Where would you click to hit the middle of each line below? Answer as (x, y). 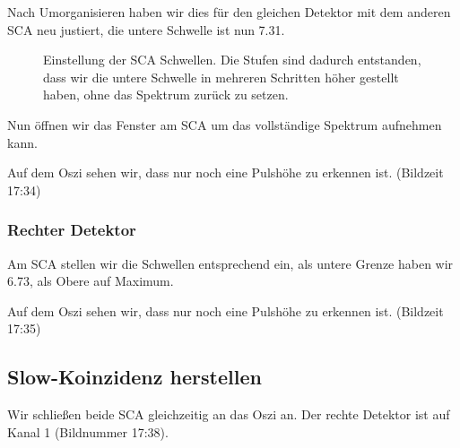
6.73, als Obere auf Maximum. (91, 281)
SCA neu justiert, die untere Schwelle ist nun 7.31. (146, 29)
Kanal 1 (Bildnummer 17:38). (88, 431)
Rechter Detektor (72, 230)
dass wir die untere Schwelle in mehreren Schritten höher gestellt (221, 77)
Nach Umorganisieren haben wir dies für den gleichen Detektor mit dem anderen (229, 12)
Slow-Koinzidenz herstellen (135, 377)
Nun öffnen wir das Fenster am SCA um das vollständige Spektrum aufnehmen (225, 124)
